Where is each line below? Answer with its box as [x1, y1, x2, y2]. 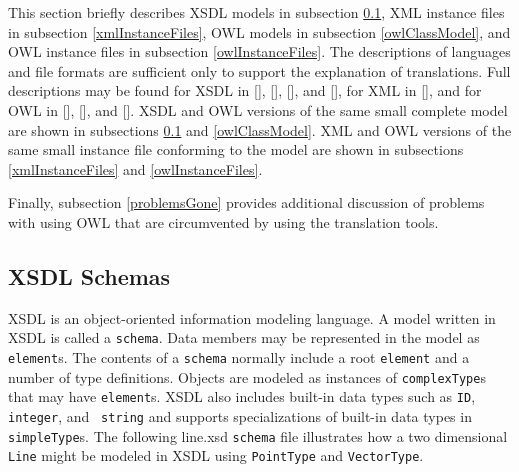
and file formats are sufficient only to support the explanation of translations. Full [8, 60, 511, 81]
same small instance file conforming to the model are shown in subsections [8, 139, 464, 160]
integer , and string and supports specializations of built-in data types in [8, 405, 472, 426]
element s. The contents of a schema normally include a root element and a [8, 346, 470, 367]
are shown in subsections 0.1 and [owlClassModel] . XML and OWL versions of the [8, 119, 512, 140]
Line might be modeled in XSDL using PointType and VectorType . [8, 445, 424, 466]
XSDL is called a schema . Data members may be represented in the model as [8, 327, 480, 348]
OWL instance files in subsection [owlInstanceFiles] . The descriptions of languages [8, 41, 511, 62]
